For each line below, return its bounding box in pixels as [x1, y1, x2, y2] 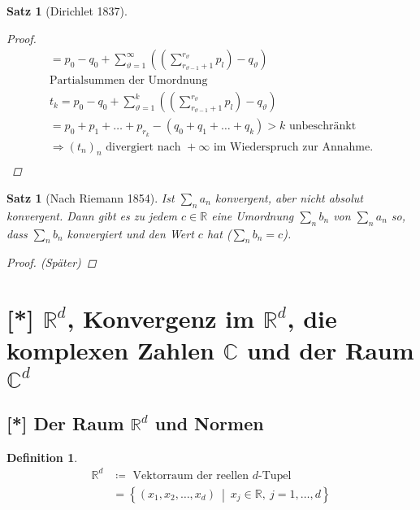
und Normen [154, 410, 264, 435]
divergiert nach [106, 141, 181, 153]
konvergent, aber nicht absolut [214, 189, 363, 206]
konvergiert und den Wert [67, 224, 194, 242]
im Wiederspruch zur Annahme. [213, 141, 374, 153]
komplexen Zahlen [6, 333, 214, 367]
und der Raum [246, 333, 414, 367]
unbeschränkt [288, 120, 357, 133]
